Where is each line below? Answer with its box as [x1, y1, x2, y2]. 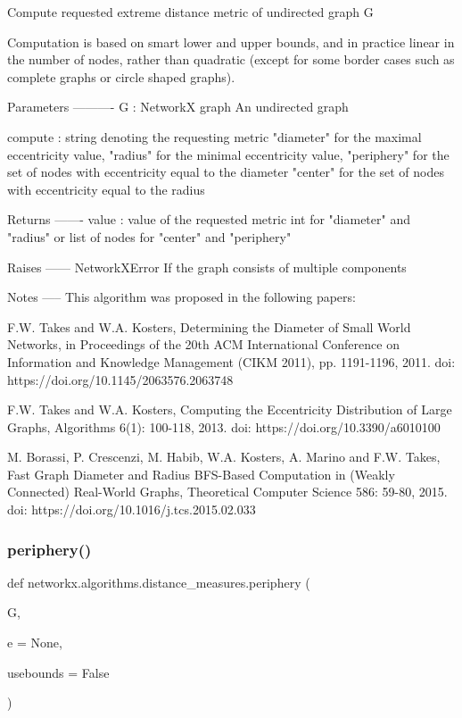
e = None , [7, 633, 62, 652]
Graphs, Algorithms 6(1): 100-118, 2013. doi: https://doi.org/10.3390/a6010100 [7, 417, 441, 436]
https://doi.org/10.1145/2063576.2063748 [7, 370, 234, 388]
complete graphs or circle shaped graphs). [7, 67, 235, 86]
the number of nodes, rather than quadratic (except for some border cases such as [7, 50, 455, 69]
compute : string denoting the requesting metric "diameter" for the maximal [7, 127, 422, 146]
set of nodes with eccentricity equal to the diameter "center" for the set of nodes [7, 163, 444, 181]
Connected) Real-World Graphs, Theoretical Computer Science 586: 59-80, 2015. [7, 482, 448, 501]
